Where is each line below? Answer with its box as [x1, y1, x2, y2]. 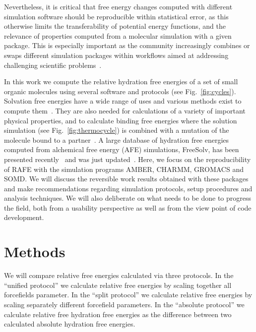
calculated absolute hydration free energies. [4, 319, 135, 329]
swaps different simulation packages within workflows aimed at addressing [4, 50, 229, 60]
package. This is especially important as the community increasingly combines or [4, 40, 250, 51]
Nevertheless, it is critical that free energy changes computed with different [4, 1, 233, 11]
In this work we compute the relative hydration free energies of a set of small [4, 76, 238, 87]
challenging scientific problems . [4, 59, 102, 70]
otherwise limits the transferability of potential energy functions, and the [4, 21, 226, 31]
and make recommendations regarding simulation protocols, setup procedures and [4, 183, 253, 193]
